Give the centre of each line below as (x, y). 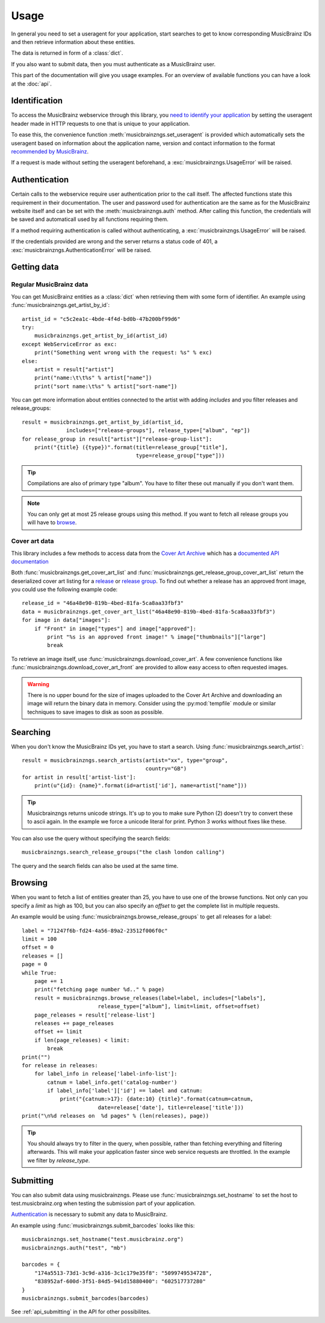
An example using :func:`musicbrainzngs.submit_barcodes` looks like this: (103, 1225)
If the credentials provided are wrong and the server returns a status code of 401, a (114, 241)
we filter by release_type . (59, 1160)
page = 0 (35, 964)
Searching (31, 732)
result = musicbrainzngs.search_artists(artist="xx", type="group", (125, 761)
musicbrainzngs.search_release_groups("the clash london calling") (123, 852)
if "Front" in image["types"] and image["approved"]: (115, 628)
